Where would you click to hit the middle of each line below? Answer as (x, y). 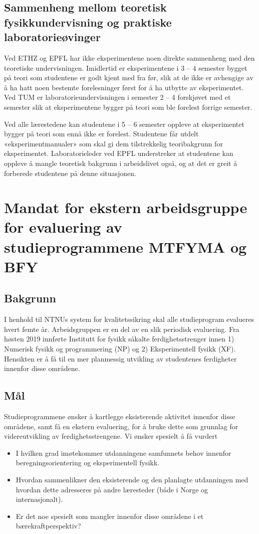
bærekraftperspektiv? (48, 526)
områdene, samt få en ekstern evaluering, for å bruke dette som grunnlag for (121, 426)
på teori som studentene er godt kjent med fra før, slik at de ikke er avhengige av (129, 77)
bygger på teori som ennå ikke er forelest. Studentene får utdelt (101, 134)
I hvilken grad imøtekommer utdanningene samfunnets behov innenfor (123, 453)
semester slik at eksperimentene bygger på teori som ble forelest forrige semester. (128, 107)
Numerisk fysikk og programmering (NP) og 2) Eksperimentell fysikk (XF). (120, 349)
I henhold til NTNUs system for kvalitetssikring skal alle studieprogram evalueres (129, 319)
